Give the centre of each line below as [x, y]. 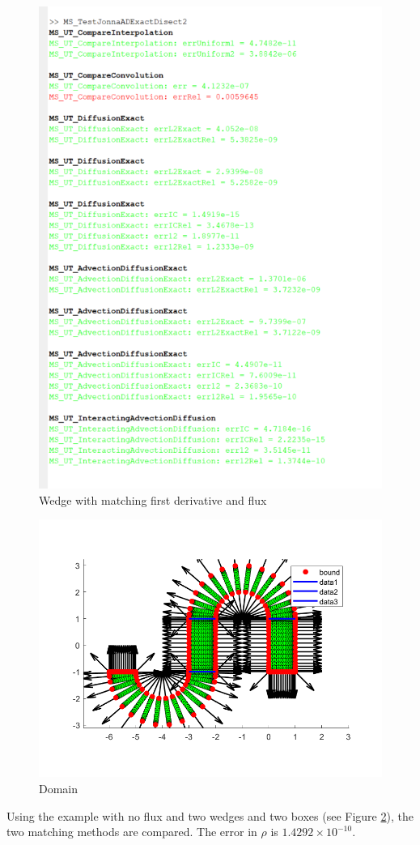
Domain [59, 788]
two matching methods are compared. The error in [132, 832]
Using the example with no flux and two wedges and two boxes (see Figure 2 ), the [210, 815]
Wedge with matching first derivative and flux [153, 499]
